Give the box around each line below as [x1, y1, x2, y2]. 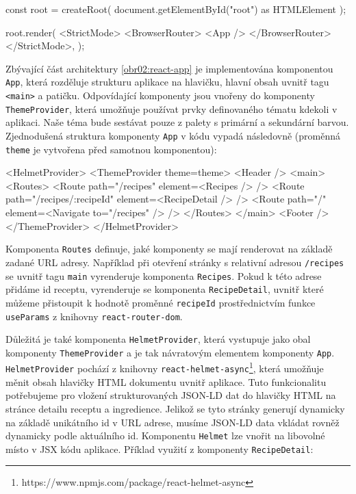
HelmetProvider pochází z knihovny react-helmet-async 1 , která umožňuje [5, 359, 324, 376]
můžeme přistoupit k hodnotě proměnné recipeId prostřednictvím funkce [5, 295, 316, 309]
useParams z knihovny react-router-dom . [5, 309, 183, 323]
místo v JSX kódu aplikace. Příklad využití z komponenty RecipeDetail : [5, 441, 314, 456]
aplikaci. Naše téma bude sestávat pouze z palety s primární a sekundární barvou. [5, 115, 349, 129]
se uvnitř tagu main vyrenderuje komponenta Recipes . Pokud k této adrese [5, 268, 322, 283]
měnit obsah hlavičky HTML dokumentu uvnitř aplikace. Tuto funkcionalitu [5, 374, 327, 389]
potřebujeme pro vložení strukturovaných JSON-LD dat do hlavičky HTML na [5, 388, 336, 402]
